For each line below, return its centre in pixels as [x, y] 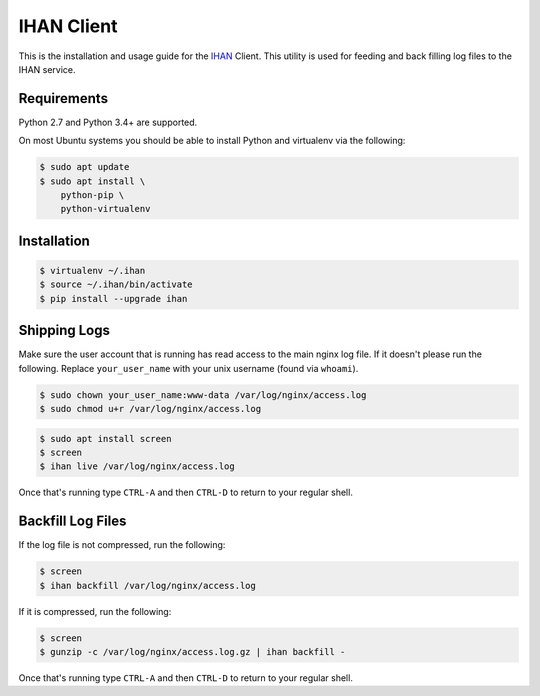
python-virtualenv [105, 209]
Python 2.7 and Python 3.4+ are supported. [108, 122]
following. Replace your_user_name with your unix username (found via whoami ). [188, 368]
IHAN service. [47, 69]
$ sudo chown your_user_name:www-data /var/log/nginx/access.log [203, 394]
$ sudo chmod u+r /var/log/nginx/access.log [150, 409]
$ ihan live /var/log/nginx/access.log [137, 466]
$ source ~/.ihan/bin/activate [116, 284]
